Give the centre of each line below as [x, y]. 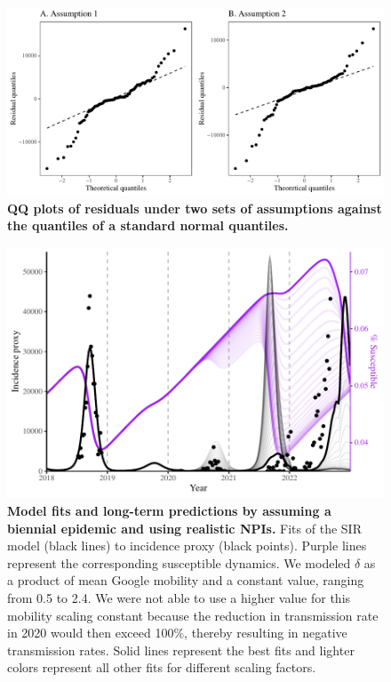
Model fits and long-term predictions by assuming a [169, 511]
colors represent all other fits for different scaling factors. [162, 667]
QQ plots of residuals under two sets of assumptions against [195, 208]
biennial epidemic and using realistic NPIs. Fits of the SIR [184, 528]
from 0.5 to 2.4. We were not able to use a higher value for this [179, 598]
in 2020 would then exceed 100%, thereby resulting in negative [177, 633]
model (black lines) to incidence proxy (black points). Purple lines [187, 546]
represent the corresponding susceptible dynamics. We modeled [179, 562]
